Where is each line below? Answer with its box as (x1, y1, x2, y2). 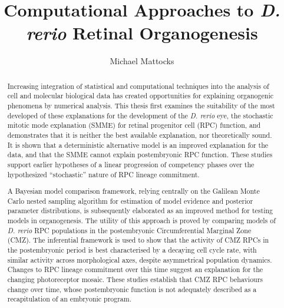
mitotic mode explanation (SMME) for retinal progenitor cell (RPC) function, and (7, 120, 261, 130)
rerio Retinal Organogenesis (26, 21, 258, 45)
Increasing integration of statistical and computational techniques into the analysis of (7, 81, 269, 91)
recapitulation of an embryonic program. (7, 294, 132, 304)
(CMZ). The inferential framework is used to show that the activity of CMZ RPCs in (7, 235, 269, 245)
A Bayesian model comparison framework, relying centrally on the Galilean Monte (7, 186, 260, 196)
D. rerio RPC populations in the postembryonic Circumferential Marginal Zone (7, 225, 252, 235)
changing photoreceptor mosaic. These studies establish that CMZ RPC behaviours (7, 274, 263, 284)
